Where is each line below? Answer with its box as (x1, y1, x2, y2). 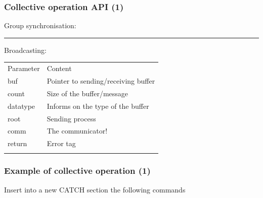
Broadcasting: (4, 44, 47, 55)
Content (47, 63, 72, 74)
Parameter (8, 63, 40, 74)
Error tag (47, 138, 76, 149)
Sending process (47, 113, 96, 123)
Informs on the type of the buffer (47, 100, 149, 111)
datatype (8, 100, 35, 111)
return (8, 138, 27, 149)
